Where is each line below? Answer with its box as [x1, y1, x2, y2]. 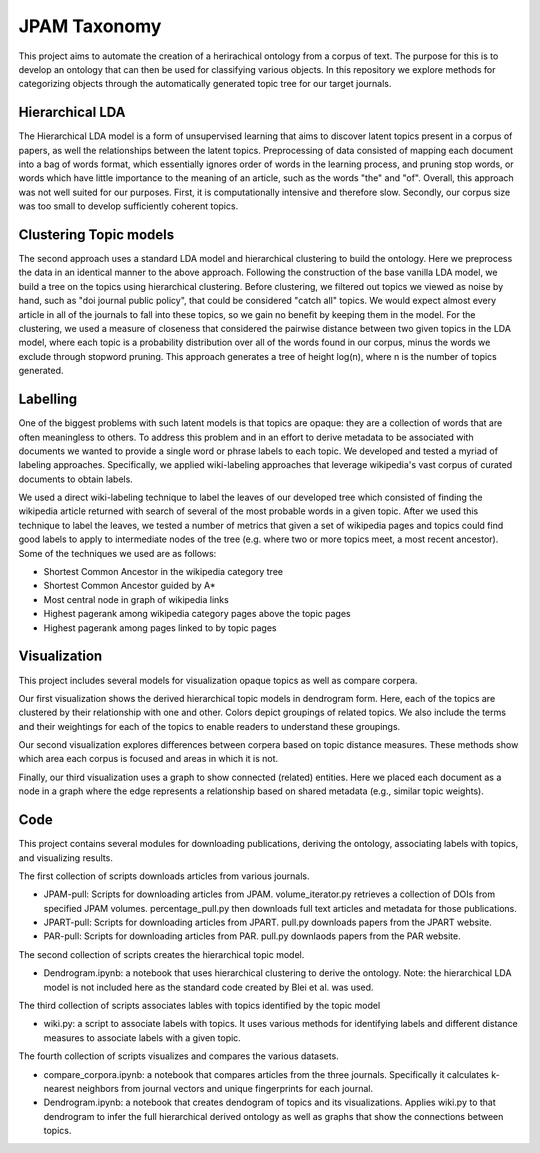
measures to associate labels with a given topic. [43, 1031, 242, 1044]
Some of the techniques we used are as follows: [18, 547, 217, 559]
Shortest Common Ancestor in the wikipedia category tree [43, 566, 284, 578]
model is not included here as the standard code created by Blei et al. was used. [43, 981, 374, 993]
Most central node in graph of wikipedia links [43, 593, 229, 605]
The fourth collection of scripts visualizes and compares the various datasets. [18, 1050, 339, 1062]
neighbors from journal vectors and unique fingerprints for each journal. [76, 1083, 374, 1094]
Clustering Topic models [18, 226, 175, 243]
